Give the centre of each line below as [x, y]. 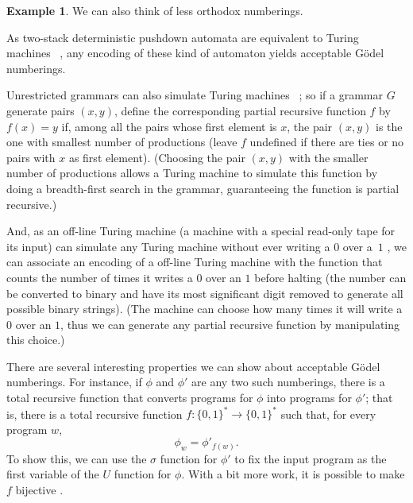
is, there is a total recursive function [95, 414]
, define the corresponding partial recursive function [240, 110]
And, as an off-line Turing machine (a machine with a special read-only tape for [201, 231]
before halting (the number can [330, 277]
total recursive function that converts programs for [130, 398]
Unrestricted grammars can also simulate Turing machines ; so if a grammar [195, 95]
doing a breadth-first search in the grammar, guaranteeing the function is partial [203, 188]
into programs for [309, 398]
